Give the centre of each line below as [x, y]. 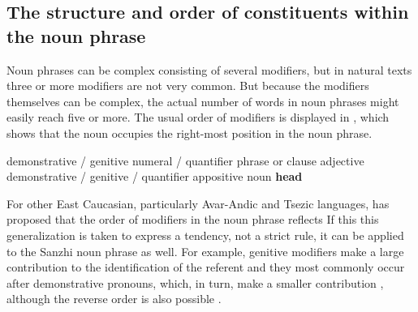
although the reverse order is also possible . [114, 299]
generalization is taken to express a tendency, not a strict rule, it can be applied [205, 235]
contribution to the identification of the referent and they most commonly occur [206, 267]
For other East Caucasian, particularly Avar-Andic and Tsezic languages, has [198, 203]
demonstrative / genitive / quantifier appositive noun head [155, 176]
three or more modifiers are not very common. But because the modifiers [188, 85]
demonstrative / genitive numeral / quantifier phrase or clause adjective [185, 160]
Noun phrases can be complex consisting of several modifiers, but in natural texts [209, 69]
